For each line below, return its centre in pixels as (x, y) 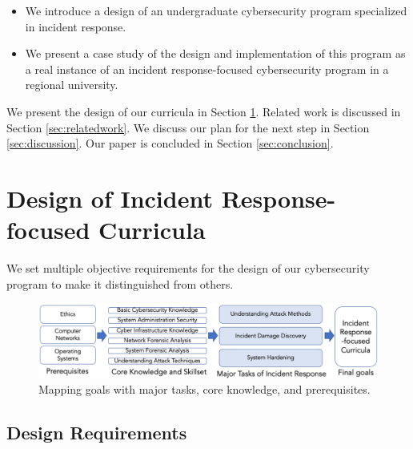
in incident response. (76, 26)
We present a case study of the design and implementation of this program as (215, 53)
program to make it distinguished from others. (120, 283)
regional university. (72, 85)
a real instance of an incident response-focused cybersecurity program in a (207, 69)
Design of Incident (110, 198)
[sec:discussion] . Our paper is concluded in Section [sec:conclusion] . (170, 143)
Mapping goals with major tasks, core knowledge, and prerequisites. (204, 389)
